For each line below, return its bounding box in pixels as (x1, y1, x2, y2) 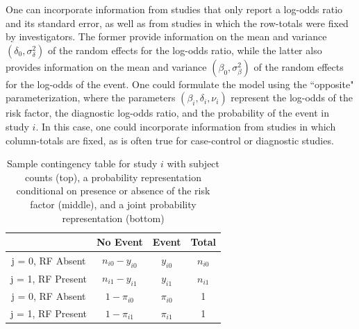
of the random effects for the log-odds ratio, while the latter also (47, 42, 322, 57)
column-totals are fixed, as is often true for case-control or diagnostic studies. (6, 133, 334, 147)
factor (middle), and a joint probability (30, 196, 197, 211)
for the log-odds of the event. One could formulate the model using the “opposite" (6, 76, 354, 91)
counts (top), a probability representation (25, 169, 201, 184)
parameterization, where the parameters (6, 90, 176, 105)
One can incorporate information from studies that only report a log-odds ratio (6, 2, 343, 16)
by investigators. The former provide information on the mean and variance (6, 29, 327, 44)
